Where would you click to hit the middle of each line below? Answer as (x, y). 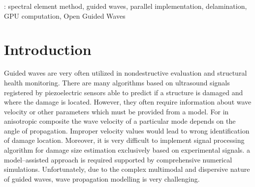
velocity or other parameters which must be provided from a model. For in (116, 111)
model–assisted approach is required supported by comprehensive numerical (118, 159)
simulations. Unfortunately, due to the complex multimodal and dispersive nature (127, 169)
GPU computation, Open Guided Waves (65, 15)
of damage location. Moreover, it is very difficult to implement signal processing (124, 140)
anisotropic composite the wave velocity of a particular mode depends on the (120, 121)
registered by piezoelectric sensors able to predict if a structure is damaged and (124, 92)
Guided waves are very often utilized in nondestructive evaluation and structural (126, 73)
